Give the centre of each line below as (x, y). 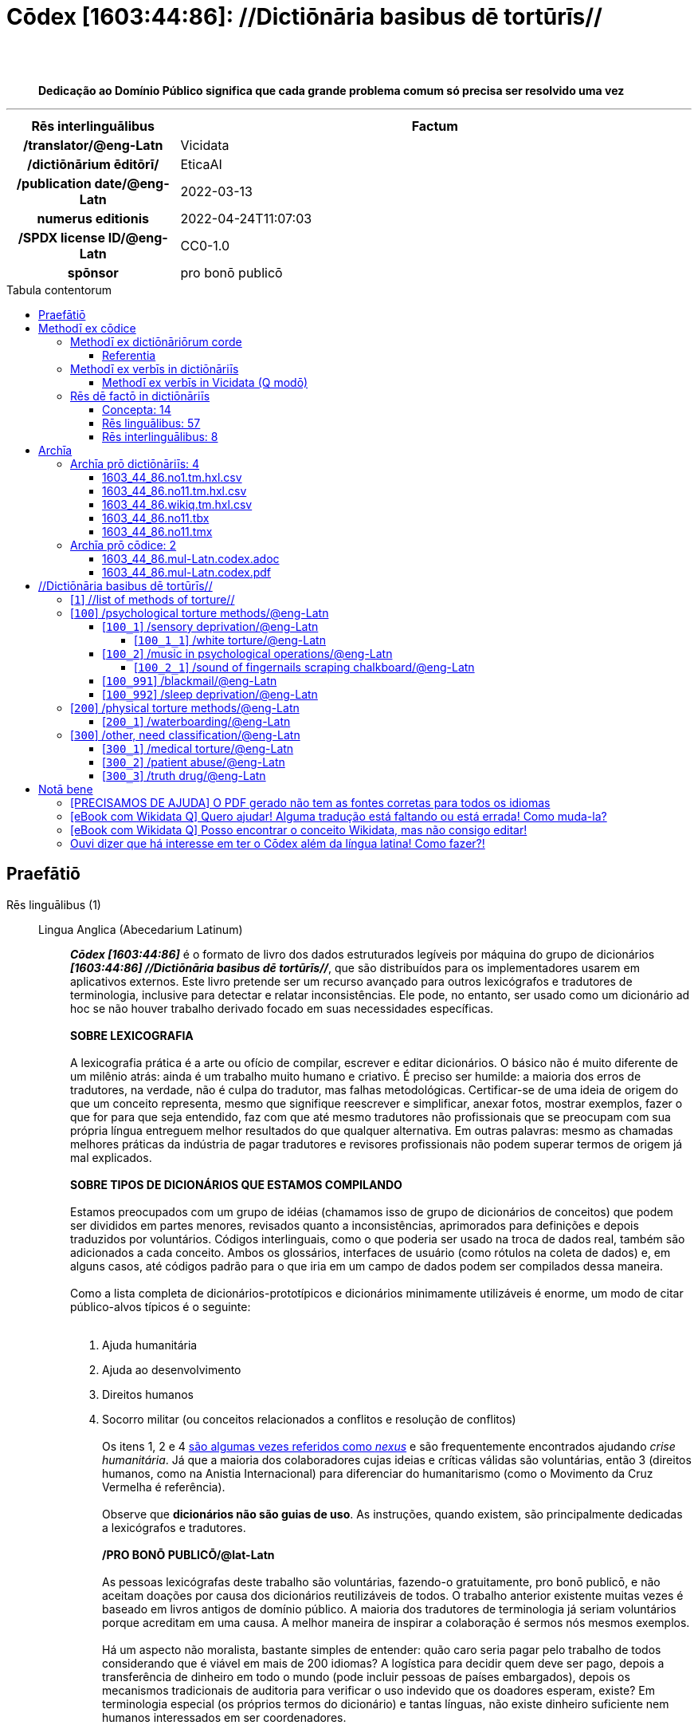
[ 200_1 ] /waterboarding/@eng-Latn (196, 721)
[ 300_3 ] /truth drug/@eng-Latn (184, 775)
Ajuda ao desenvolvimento (172, 1369)
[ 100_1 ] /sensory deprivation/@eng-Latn (210, 626)
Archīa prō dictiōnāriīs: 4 (135, 463)
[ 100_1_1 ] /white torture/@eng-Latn (230, 640)
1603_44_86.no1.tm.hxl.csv (172, 477)
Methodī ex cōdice (87, 328)
